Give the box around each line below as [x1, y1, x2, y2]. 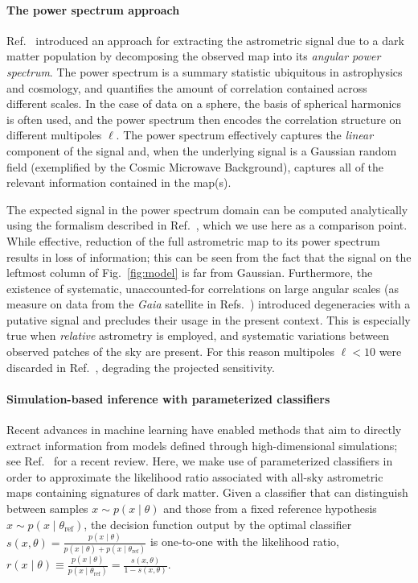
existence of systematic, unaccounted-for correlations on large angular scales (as [6, 279, 399, 296]
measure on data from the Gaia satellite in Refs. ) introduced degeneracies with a [6, 296, 411, 312]
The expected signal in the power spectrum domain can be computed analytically [6, 201, 408, 217]
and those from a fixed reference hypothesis [163, 500, 377, 517]
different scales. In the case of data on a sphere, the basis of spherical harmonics [6, 95, 402, 112]
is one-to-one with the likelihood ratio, [150, 533, 339, 550]
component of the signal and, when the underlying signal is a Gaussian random [6, 142, 397, 159]
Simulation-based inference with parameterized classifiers [6, 390, 330, 407]
